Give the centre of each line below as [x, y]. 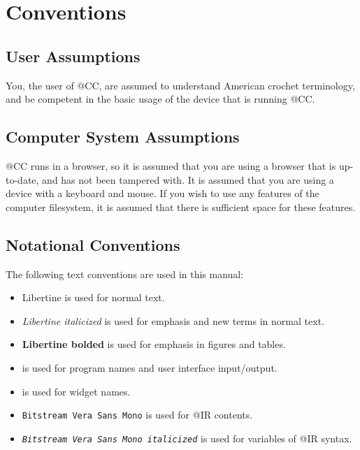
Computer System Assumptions [123, 137]
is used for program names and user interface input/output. [150, 367]
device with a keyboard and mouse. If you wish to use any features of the [163, 193]
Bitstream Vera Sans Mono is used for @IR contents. [137, 415]
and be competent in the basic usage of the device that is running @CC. [160, 99]
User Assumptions [73, 56]
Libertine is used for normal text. [93, 297]
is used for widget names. [76, 391]
